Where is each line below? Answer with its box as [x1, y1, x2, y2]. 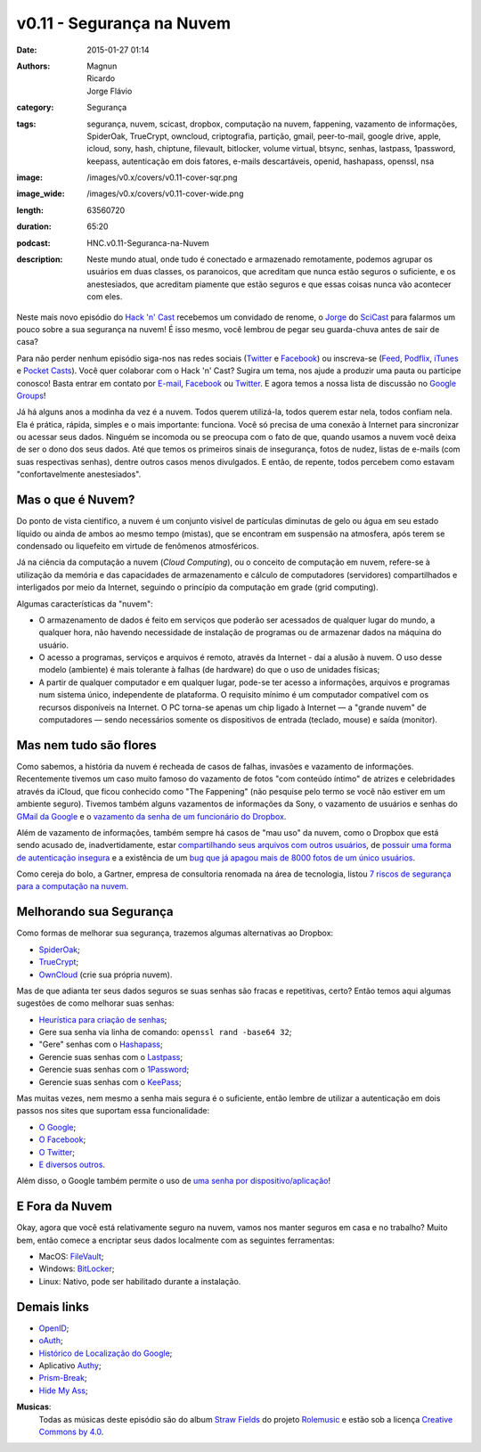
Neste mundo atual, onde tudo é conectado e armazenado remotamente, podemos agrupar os [86, 254, 433, 265]
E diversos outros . [38, 1159, 106, 1170]
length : [16, 205, 45, 216]
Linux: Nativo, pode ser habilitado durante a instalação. [38, 1276, 241, 1286]
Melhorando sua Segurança [16, 904, 174, 919]
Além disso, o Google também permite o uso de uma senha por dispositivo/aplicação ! [16, 1176, 331, 1187]
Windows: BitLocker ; [38, 1263, 115, 1274]
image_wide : [16, 188, 66, 200]
